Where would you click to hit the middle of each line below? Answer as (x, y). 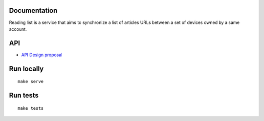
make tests (31, 108)
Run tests (24, 95)
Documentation (33, 10)
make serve (31, 81)
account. (18, 29)
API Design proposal (42, 55)
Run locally (26, 69)
